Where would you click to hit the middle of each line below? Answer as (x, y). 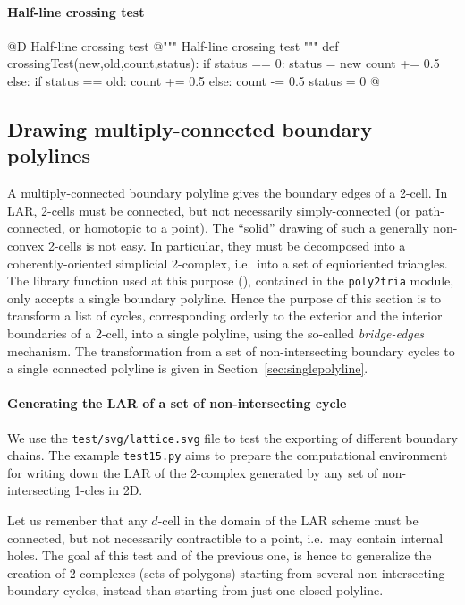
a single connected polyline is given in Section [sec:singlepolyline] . (188, 368)
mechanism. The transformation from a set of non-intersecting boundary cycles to (231, 350)
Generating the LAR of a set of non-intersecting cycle (177, 403)
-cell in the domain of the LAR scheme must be (288, 520)
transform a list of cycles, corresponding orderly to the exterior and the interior (225, 315)
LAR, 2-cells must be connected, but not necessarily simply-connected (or (209, 210)
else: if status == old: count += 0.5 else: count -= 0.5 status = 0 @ (194, 80)
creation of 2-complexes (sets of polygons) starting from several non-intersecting (226, 572)
